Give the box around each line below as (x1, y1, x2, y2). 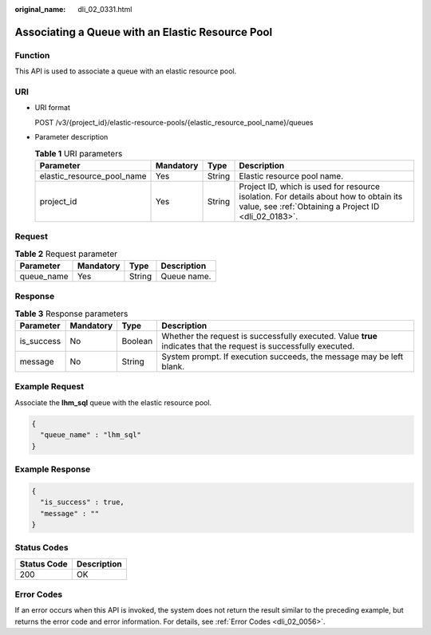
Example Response (14, 463, 91, 475)
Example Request (14, 381, 84, 392)
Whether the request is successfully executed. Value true (161, 331, 378, 342)
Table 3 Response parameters (14, 308, 129, 319)
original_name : (14, 5, 66, 14)
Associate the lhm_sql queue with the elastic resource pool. (14, 397, 212, 407)
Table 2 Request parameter (14, 248, 117, 259)
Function (14, 49, 50, 61)
